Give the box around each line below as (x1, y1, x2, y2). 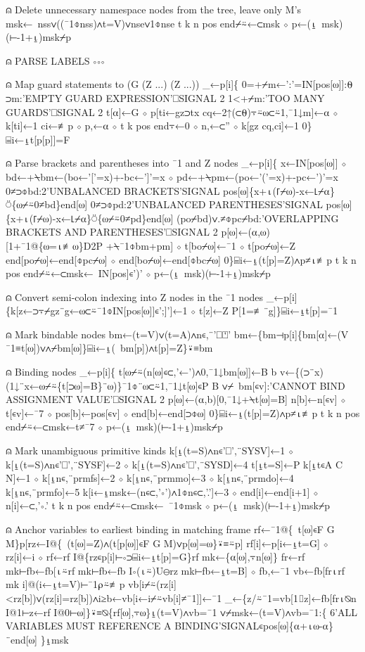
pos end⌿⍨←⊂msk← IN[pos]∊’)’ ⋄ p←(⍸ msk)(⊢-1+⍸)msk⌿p (6, 266, 271, 281)
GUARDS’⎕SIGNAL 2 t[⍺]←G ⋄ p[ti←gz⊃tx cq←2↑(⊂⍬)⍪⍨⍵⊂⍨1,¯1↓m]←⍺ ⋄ (6, 104, 338, 119)
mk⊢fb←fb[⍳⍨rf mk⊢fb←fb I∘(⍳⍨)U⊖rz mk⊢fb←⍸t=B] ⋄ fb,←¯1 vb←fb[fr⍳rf (6, 563, 345, 577)
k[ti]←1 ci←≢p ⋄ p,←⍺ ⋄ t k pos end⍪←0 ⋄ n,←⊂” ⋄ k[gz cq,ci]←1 (6, 118, 299, 133)
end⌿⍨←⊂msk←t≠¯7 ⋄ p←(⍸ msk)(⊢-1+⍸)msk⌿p (6, 419, 223, 434)
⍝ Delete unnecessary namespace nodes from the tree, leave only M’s (6, 2, 302, 16)
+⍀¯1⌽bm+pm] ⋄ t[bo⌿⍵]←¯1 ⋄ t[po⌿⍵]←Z (105, 238, 295, 253)
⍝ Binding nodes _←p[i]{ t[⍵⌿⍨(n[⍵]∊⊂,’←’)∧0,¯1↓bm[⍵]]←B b (6, 364, 277, 379)
